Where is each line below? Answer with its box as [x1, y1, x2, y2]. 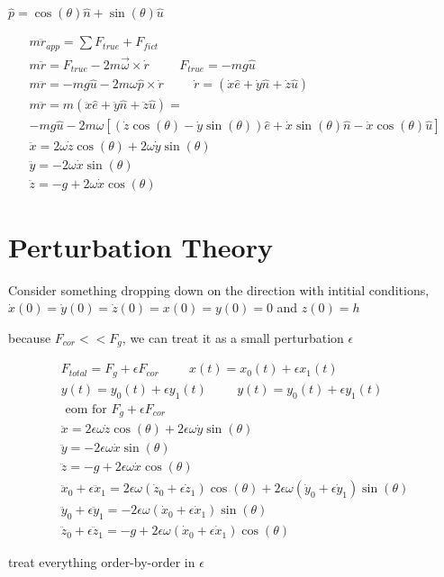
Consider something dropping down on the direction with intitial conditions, [8, 280, 430, 299]
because [8, 328, 51, 347]
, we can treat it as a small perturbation [122, 328, 344, 347]
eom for [65, 402, 107, 416]
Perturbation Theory [8, 228, 273, 265]
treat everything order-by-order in [8, 553, 195, 572]
